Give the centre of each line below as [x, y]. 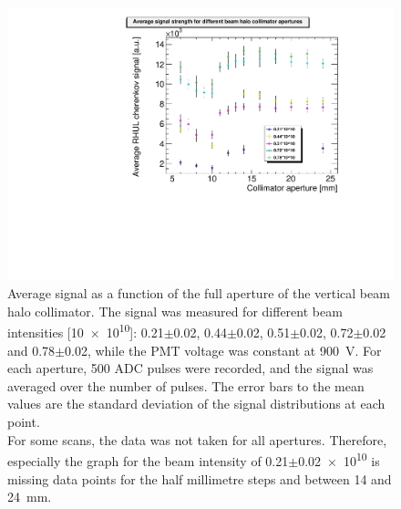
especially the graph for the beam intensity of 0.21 [148, 460]
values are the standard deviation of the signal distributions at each [196, 404]
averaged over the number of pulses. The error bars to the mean [186, 385]
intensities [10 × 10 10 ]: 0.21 [86, 331]
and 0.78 [31, 350]
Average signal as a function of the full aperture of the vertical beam [199, 293]
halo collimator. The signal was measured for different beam [175, 311]
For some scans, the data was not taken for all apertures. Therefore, [197, 439]
